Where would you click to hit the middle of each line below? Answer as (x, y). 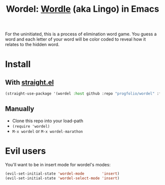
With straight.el (29, 82)
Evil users (26, 151)
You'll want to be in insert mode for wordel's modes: (58, 164)
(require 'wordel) (31, 126)
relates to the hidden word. (32, 45)
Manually (20, 109)
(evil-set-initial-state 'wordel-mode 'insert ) (62, 173)
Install (18, 64)
